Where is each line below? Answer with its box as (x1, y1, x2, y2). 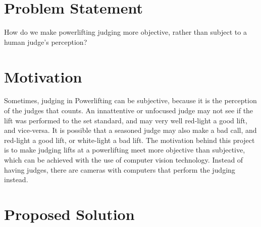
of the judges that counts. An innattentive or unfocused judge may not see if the (4, 105, 253, 116)
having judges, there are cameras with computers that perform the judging (4, 164, 235, 175)
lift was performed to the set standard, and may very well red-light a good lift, (4, 115, 247, 125)
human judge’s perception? (4, 36, 87, 47)
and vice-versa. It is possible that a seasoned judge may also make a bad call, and (4, 125, 257, 135)
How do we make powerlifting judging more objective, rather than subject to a (4, 27, 247, 37)
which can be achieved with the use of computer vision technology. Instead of (4, 155, 243, 165)
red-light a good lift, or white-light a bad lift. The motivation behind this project (4, 134, 255, 145)
